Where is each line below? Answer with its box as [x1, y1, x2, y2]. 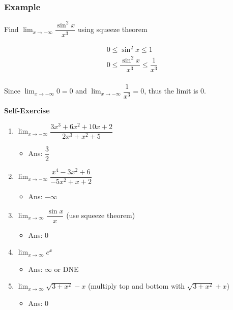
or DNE [54, 263, 79, 274]
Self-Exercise [4, 105, 50, 115]
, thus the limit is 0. [144, 85, 207, 96]
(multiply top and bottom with [88, 281, 185, 291]
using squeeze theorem [77, 24, 148, 35]
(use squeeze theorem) [66, 210, 135, 220]
